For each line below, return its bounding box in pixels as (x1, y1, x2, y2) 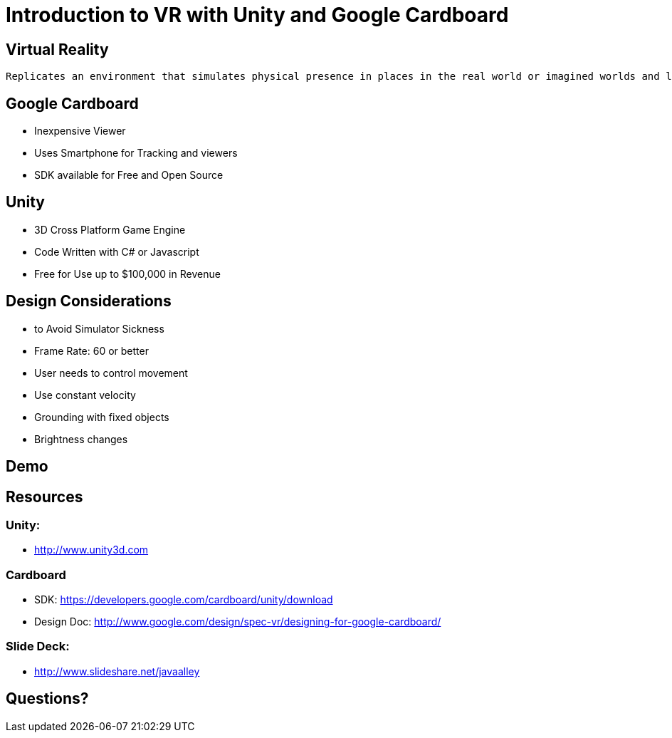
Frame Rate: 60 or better (34, 344, 149, 357)
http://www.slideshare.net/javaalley (34, 665, 200, 677)
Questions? (6, 690, 89, 708)
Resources (6, 487, 83, 506)
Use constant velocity (34, 388, 136, 401)
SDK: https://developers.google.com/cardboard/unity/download (34, 593, 333, 606)
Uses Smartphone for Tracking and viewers (34, 147, 238, 160)
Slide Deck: (6, 639, 70, 654)
